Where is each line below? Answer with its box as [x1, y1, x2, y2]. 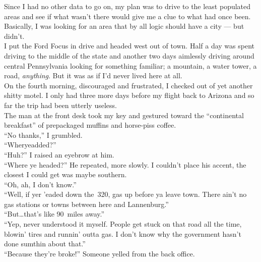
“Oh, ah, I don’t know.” [4, 179, 77, 189]
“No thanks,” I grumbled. [4, 129, 83, 140]
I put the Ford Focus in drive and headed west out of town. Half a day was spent [4, 40, 254, 51]
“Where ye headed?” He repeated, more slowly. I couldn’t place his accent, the [4, 159, 246, 170]
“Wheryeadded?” [4, 139, 56, 150]
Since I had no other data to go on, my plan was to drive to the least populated [4, 1, 251, 11]
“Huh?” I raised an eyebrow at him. [4, 149, 114, 160]
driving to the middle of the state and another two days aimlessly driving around [4, 50, 254, 61]
